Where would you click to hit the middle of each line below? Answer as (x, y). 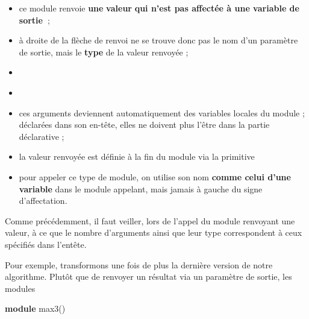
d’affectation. (43, 201)
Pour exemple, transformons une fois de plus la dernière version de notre (139, 264)
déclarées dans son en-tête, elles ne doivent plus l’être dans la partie (144, 125)
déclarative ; (42, 136)
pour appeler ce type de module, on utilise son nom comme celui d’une (155, 176)
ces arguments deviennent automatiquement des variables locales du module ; (162, 112)
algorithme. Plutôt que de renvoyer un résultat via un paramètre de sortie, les (148, 276)
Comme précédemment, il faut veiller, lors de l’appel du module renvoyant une (150, 220)
